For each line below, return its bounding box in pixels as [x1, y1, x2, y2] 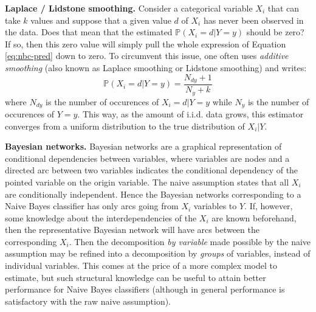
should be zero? [246, 26, 304, 38]
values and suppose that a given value [30, 13, 171, 26]
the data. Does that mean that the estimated [5, 26, 173, 38]
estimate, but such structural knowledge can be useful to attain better [5, 271, 266, 283]
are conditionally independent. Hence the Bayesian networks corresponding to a [5, 187, 301, 200]
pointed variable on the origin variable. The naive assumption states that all [5, 175, 289, 188]
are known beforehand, [211, 211, 297, 224]
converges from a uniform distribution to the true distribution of [5, 119, 245, 132]
